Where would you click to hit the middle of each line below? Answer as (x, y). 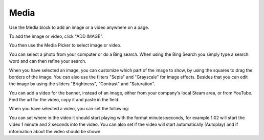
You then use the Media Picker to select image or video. (65, 45)
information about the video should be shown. (55, 131)
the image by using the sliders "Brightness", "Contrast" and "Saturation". (82, 84)
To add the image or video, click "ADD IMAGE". (56, 36)
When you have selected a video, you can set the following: (69, 109)
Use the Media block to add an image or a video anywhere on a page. (79, 27)
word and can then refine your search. (48, 61)
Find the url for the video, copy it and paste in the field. (64, 100)
